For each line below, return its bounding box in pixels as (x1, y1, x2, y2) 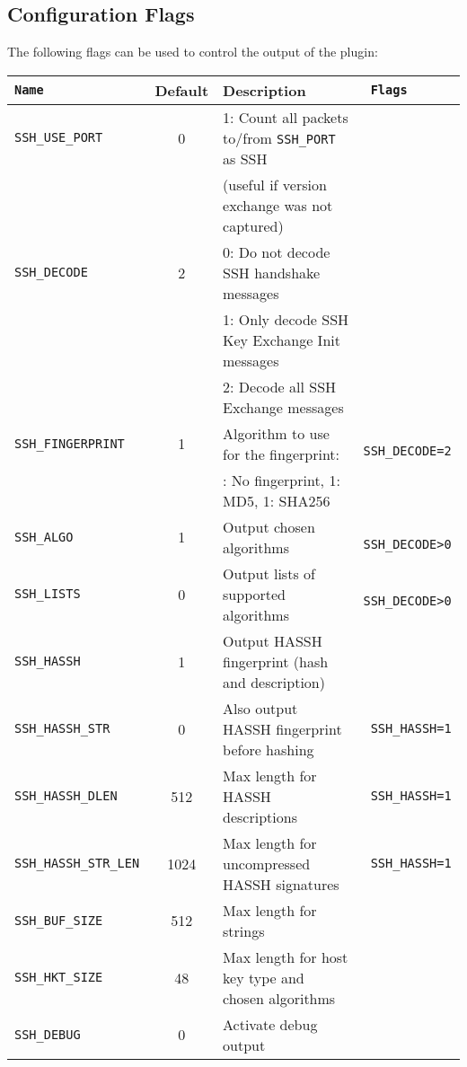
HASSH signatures (223, 873, 339, 895)
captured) (223, 215, 284, 236)
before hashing (223, 738, 314, 760)
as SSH (223, 147, 268, 169)
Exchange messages (223, 396, 344, 418)
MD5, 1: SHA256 (223, 489, 330, 511)
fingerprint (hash (223, 650, 329, 672)
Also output (223, 697, 298, 719)
